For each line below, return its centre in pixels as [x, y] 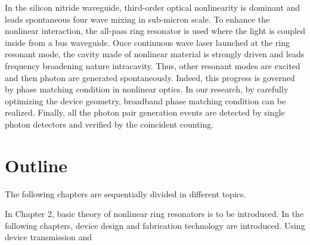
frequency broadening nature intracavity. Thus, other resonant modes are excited [153, 65]
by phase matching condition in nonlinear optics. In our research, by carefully [147, 89]
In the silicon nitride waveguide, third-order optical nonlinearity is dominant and [153, 7]
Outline [36, 165]
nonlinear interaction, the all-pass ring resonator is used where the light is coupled [155, 31]
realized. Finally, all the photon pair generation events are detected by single [145, 112]
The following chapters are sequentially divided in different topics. [125, 193]
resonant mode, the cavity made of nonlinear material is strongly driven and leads [155, 54]
